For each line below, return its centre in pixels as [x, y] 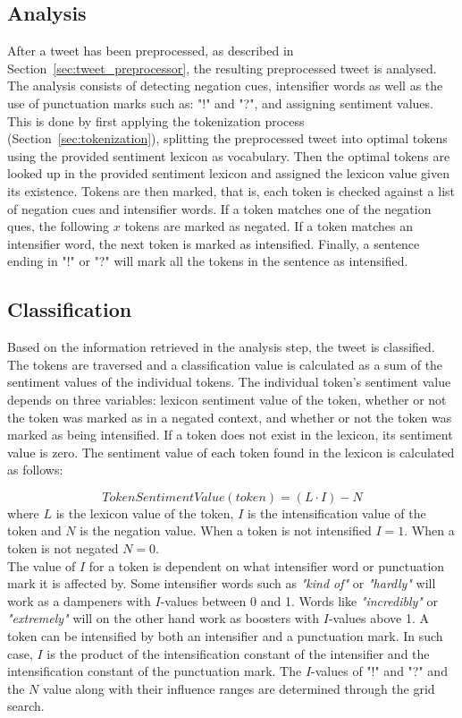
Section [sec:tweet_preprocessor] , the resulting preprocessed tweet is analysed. [222, 68]
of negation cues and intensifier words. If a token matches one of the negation [219, 208]
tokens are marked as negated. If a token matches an [269, 226]
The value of [42, 565]
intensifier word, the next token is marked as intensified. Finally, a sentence [214, 243]
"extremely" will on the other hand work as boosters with [164, 618]
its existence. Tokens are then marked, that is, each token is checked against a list [231, 190]
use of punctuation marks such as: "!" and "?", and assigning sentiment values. [220, 103]
